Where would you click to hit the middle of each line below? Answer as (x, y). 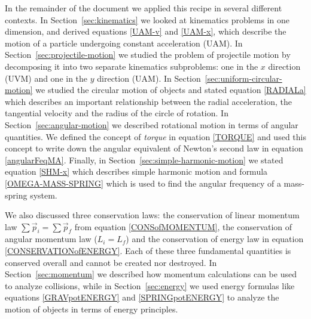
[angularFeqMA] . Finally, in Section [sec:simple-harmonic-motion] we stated (144, 159)
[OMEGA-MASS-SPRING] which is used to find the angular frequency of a (143, 183)
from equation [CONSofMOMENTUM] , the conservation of (183, 226)
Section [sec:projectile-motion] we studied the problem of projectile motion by (148, 55)
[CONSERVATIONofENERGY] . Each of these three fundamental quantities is (148, 251)
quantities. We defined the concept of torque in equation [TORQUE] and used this (155, 136)
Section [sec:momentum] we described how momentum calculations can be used (151, 274)
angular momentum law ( (51, 239)
